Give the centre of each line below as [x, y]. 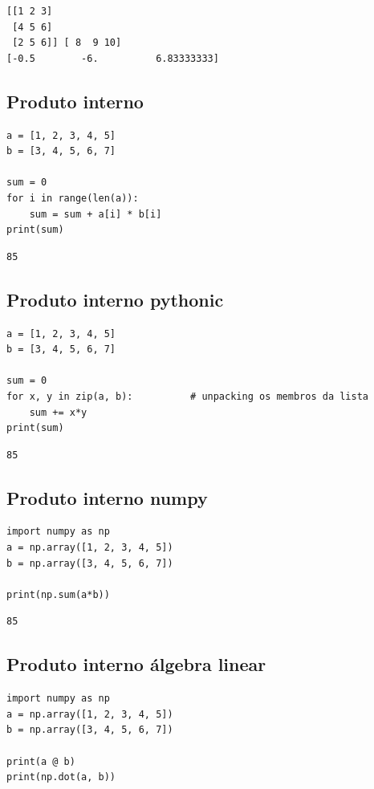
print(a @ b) [41, 761]
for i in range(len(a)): [73, 198]
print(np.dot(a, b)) [61, 777]
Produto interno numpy [107, 497]
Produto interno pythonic [115, 299]
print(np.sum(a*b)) [58, 594]
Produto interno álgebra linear [136, 664]
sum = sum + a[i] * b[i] [96, 214]
